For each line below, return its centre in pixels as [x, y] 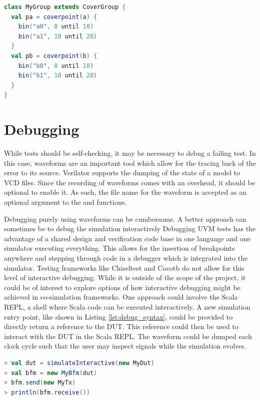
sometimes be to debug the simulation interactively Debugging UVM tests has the [130, 228]
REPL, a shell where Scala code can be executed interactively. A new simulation [127, 306]
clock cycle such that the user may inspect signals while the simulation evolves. [125, 346]
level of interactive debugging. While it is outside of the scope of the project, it [125, 277]
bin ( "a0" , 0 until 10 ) [56, 27]
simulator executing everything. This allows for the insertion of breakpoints [119, 248]
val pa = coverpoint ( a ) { [54, 17]
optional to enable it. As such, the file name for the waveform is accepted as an [125, 192]
